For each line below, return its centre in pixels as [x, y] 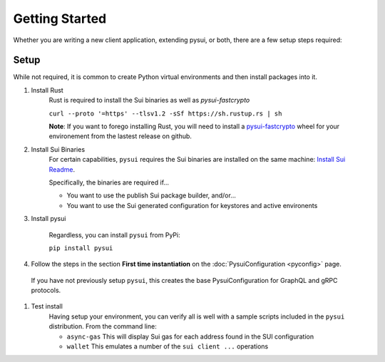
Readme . [62, 169]
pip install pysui [81, 248]
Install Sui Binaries [58, 149]
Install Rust [47, 90]
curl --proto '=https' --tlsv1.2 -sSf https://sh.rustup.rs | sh [165, 113]
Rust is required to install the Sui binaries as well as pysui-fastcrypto [149, 100]
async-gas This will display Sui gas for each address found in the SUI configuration [190, 336]
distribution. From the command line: [103, 326]
